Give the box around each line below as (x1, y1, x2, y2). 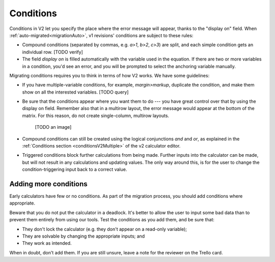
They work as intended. (22, 240, 72, 246)
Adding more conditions (9, 180, 88, 188)
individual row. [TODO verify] (22, 49, 84, 55)
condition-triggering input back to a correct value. (22, 166, 127, 172)
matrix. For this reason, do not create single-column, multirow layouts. (22, 112, 170, 119)
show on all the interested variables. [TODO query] (22, 89, 129, 95)
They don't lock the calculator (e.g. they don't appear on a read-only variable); (22, 226, 187, 232)
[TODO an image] (35, 124, 72, 130)
